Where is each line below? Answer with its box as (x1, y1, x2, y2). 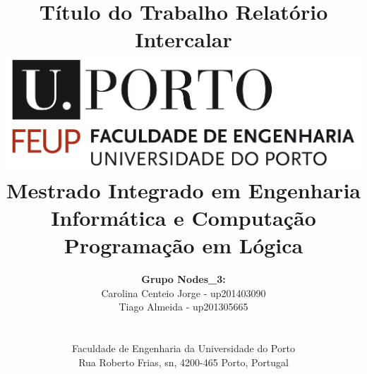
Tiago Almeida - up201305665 (119, 299, 248, 314)
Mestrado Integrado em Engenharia (6, 175, 361, 204)
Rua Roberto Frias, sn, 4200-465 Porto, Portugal (78, 354, 289, 369)
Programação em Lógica (64, 231, 303, 260)
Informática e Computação (51, 203, 316, 231)
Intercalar (135, 25, 232, 54)
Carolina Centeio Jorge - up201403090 (101, 285, 266, 300)
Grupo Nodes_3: (141, 272, 226, 286)
